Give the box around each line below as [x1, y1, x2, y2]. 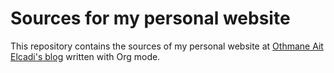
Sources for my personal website [10, 7, 291, 30]
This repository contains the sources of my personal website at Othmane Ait [10, 40, 324, 52]
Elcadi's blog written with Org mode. [10, 50, 161, 62]
